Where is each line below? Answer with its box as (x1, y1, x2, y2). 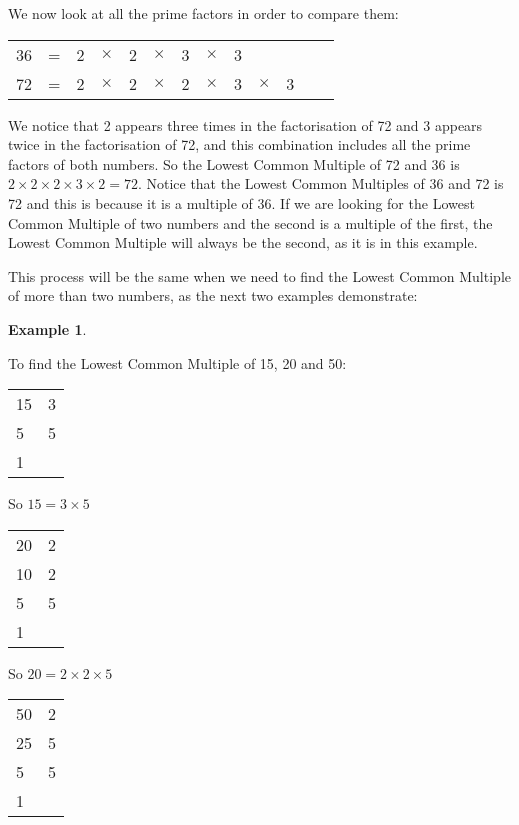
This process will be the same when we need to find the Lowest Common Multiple (8, 265, 511, 286)
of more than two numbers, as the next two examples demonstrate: (8, 285, 418, 306)
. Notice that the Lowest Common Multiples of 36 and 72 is (137, 173, 504, 194)
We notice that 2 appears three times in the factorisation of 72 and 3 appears (8, 114, 483, 135)
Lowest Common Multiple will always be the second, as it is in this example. (8, 232, 478, 253)
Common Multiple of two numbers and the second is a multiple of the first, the (8, 212, 493, 233)
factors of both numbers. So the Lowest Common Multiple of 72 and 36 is (8, 153, 460, 174)
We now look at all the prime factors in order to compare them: (8, 3, 399, 23)
